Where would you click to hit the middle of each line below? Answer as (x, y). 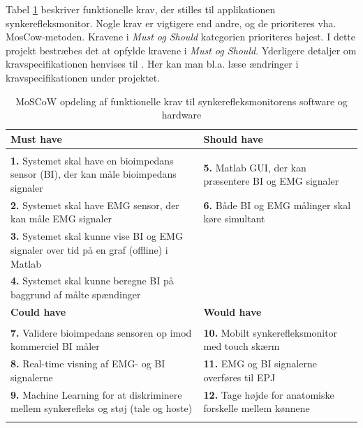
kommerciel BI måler (55, 346)
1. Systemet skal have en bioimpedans (92, 160)
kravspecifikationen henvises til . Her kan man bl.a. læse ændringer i (152, 64)
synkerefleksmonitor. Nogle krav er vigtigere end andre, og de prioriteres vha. (171, 23)
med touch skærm (242, 346)
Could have (38, 311)
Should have (233, 138)
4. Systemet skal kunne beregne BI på (92, 281)
